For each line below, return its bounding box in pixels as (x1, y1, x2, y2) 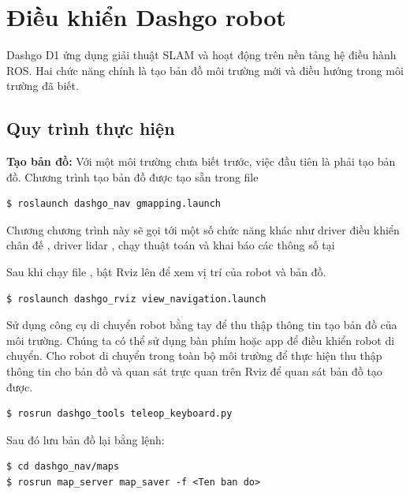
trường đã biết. (6, 77, 79, 94)
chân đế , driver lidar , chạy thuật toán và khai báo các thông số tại (6, 237, 335, 253)
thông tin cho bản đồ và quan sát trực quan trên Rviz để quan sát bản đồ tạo (6, 363, 382, 380)
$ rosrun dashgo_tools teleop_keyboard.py (6, 408, 233, 420)
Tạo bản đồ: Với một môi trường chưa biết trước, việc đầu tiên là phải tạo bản (6, 153, 396, 170)
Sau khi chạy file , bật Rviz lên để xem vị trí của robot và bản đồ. (6, 264, 326, 280)
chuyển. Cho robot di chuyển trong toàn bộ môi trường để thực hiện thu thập (6, 347, 382, 364)
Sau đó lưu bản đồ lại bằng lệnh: (6, 431, 165, 447)
